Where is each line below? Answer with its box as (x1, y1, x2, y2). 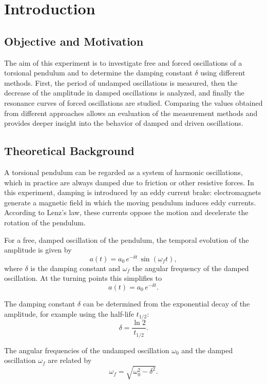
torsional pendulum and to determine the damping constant (4, 67, 193, 78)
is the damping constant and (30, 262, 121, 273)
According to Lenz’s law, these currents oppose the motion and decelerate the (4, 207, 249, 218)
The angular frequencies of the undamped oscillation (4, 344, 169, 355)
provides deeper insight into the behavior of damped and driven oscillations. (4, 118, 243, 128)
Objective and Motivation (4, 33, 144, 49)
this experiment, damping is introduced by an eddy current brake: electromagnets (4, 187, 261, 198)
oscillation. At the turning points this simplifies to (4, 273, 162, 283)
